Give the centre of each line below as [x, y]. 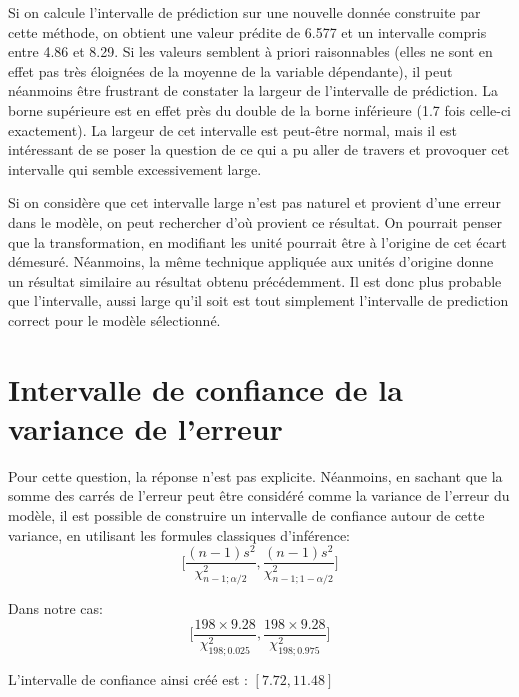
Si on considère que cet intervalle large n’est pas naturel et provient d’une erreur [254, 202]
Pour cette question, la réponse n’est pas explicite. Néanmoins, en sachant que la [255, 475]
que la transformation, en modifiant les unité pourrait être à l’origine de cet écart [257, 241]
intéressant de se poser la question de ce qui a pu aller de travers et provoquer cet [259, 149]
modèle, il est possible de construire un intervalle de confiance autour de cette [246, 515]
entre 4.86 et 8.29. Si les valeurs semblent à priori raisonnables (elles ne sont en [250, 51]
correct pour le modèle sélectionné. [114, 319]
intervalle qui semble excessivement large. [135, 168]
